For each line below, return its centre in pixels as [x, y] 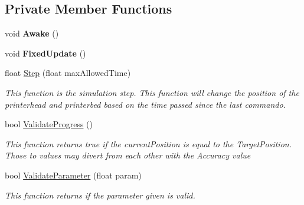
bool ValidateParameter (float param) [73, 175]
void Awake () [32, 33]
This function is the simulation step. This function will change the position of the [152, 92]
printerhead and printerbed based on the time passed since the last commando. [145, 104]
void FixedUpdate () [45, 53]
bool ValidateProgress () [49, 124]
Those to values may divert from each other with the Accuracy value [128, 155]
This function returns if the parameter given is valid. [100, 195]
